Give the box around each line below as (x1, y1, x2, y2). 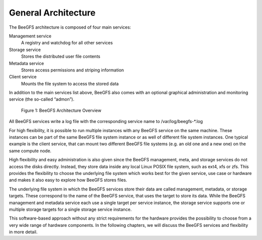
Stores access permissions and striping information (21, 67, 124, 73)
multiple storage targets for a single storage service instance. (9, 206, 132, 212)
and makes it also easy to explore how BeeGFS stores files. (9, 177, 127, 183)
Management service (9, 33, 52, 39)
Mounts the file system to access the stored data (21, 81, 119, 86)
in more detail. (9, 229, 38, 235)
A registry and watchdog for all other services (21, 40, 113, 46)
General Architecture (9, 7, 96, 18)
